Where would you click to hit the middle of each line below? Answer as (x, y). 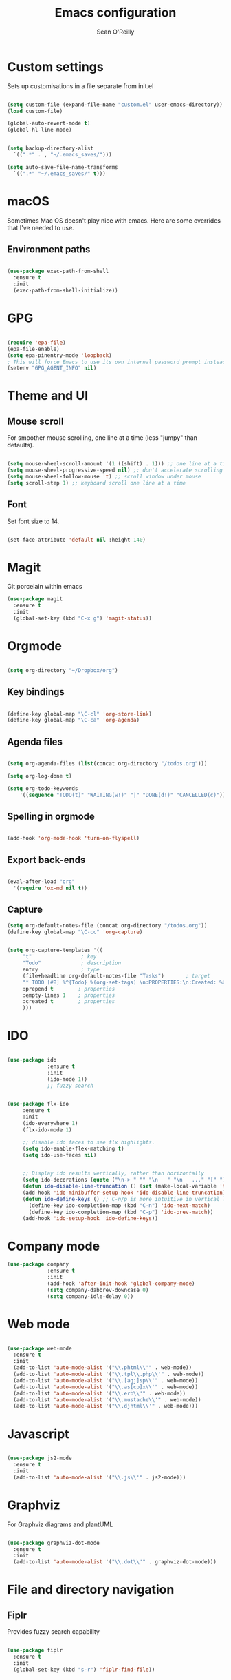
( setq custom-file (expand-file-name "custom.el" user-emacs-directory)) (115, 105)
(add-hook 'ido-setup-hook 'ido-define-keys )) (90, 1218)
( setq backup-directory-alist (51, 149)
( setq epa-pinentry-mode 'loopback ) (59, 355)
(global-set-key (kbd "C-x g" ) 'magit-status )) (83, 618)
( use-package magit (35, 599)
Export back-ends (46, 860)
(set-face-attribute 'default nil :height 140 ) (77, 540)
